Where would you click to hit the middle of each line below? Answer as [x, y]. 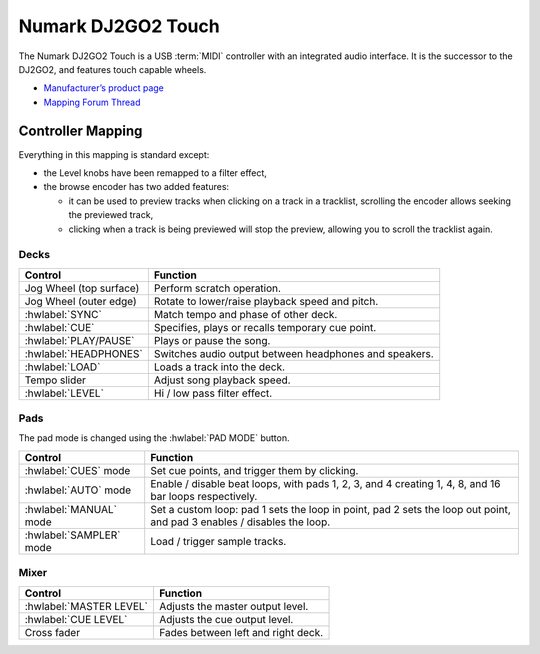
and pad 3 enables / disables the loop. [240, 522]
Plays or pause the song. [212, 340]
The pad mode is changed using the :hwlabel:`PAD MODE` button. [154, 438]
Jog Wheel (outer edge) [80, 301]
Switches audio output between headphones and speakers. [293, 353]
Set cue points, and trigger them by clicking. [254, 470]
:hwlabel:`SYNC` [63, 314]
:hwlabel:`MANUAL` [70, 509]
